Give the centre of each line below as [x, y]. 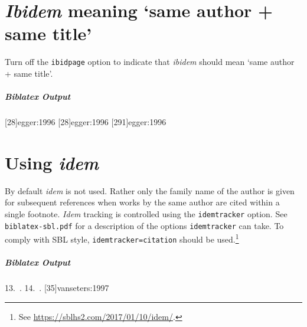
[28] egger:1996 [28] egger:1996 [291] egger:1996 [86, 122]
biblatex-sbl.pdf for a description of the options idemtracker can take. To [144, 225]
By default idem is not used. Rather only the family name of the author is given [150, 190]
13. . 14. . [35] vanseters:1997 [57, 288]
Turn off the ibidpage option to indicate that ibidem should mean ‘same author [150, 62]
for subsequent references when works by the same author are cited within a [142, 202]
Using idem [52, 162]
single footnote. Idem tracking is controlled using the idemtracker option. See [146, 214]
